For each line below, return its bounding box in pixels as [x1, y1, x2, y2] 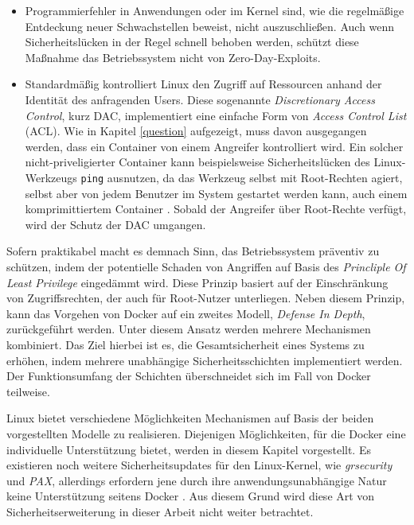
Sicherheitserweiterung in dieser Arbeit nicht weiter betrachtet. [6, 503, 314, 519]
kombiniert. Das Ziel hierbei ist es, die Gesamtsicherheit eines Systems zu [6, 336, 365, 352]
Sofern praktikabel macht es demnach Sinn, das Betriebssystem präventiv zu [6, 243, 380, 259]
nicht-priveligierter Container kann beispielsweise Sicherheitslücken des [25, 154, 370, 170]
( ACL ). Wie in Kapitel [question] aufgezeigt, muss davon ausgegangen [25, 122, 367, 139]
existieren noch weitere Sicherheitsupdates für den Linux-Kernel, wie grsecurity [6, 457, 393, 473]
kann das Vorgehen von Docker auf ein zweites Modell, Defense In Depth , [6, 305, 365, 321]
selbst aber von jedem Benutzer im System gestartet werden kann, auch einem [25, 185, 408, 201]
